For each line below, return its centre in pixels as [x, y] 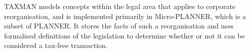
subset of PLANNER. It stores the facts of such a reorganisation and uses [119, 26]
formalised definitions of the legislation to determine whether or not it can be [124, 35]
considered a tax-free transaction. [56, 45]
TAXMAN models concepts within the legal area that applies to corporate [120, 6]
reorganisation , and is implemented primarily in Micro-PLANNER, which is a [125, 16]
